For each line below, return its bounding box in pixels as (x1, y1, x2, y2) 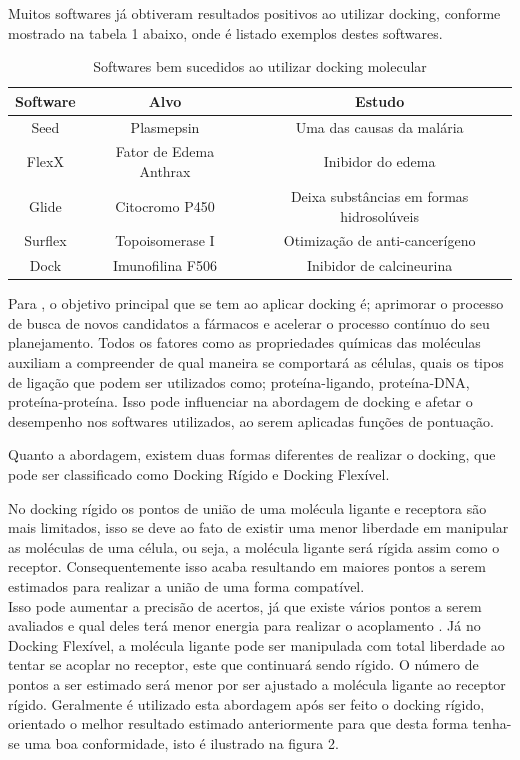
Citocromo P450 (115, 195, 215, 216)
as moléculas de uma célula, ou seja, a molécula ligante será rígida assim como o (8, 536, 500, 557)
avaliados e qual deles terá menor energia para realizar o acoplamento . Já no (8, 615, 481, 636)
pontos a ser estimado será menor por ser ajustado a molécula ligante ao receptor (8, 673, 506, 694)
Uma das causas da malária (295, 116, 464, 137)
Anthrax (139, 161, 191, 182)
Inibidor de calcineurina (307, 255, 453, 276)
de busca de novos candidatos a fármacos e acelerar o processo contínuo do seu (8, 312, 490, 333)
